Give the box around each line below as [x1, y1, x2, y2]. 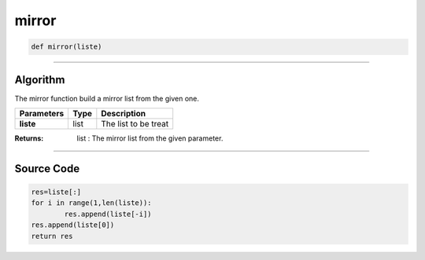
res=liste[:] [31, 188, 82, 196]
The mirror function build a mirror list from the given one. [14, 93, 200, 103]
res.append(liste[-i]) [64, 209, 153, 218]
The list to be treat [101, 119, 169, 130]
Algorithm [14, 73, 65, 86]
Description [101, 108, 146, 119]
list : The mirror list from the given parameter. [76, 134, 224, 143]
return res [31, 232, 73, 240]
